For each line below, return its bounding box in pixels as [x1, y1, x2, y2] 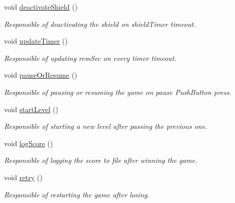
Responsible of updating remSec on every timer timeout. [4, 52, 177, 63]
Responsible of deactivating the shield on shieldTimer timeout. [4, 18, 196, 29]
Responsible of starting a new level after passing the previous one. [4, 121, 208, 131]
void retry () [4, 172, 43, 182]
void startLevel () [4, 104, 58, 114]
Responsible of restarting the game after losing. [4, 189, 149, 199]
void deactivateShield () [4, 2, 78, 12]
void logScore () [4, 138, 53, 148]
